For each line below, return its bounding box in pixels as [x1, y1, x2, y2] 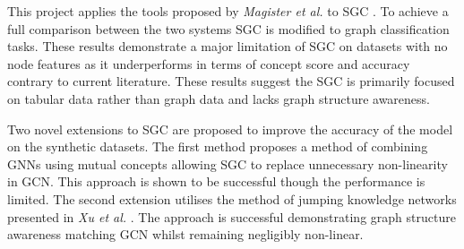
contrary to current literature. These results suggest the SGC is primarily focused [7, 72, 455, 90]
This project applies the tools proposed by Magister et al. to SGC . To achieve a [7, 2, 449, 20]
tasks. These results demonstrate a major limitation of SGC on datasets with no [7, 37, 448, 56]
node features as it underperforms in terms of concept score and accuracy [7, 54, 410, 73]
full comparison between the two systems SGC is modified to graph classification [7, 19, 450, 38]
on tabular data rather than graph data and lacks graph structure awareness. [7, 89, 430, 107]
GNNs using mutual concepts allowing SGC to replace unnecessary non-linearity [7, 154, 448, 173]
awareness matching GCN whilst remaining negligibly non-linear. [7, 225, 364, 244]
